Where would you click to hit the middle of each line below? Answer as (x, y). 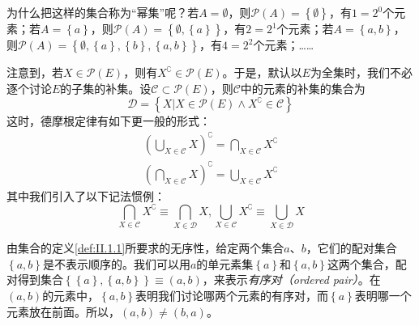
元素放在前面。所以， (63, 311)
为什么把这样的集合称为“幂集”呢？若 (103, 12)
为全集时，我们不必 (361, 72)
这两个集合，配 (367, 263)
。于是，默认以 (262, 72)
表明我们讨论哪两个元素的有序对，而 (232, 296)
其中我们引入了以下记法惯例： (86, 195)
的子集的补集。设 (106, 88)
